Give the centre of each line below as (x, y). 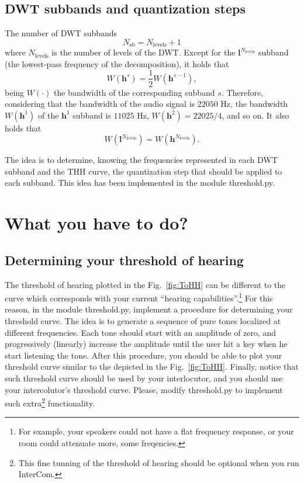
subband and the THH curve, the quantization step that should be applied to (144, 171)
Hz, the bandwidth (254, 104)
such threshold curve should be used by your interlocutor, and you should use (144, 378)
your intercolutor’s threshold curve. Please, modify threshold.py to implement (144, 389)
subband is (92, 115)
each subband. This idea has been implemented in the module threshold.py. (140, 183)
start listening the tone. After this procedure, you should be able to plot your (144, 355)
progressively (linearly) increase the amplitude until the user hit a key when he (146, 344)
